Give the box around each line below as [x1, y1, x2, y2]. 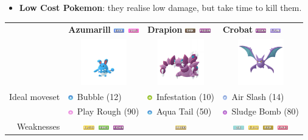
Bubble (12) [77, 90, 122, 102]
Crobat [222, 23, 253, 36]
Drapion [147, 23, 183, 36]
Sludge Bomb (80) [231, 105, 299, 118]
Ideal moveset [9, 90, 60, 102]
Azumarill [68, 23, 111, 36]
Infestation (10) [156, 90, 214, 102]
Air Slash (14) [231, 90, 284, 102]
